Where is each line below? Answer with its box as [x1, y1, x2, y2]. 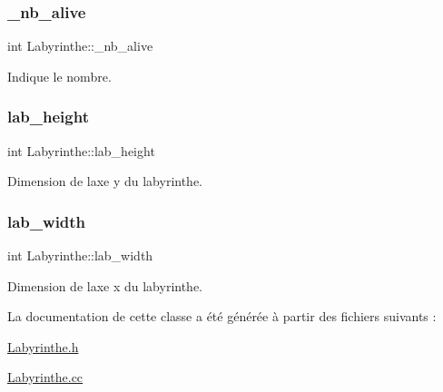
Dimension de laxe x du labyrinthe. [7, 276, 202, 295]
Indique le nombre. [7, 66, 112, 85]
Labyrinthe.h [7, 337, 79, 356]
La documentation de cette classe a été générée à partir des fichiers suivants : [7, 307, 437, 326]
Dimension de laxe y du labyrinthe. [7, 171, 202, 191]
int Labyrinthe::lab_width [7, 246, 153, 265]
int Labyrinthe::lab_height [7, 141, 155, 160]
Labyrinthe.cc [7, 367, 84, 387]
